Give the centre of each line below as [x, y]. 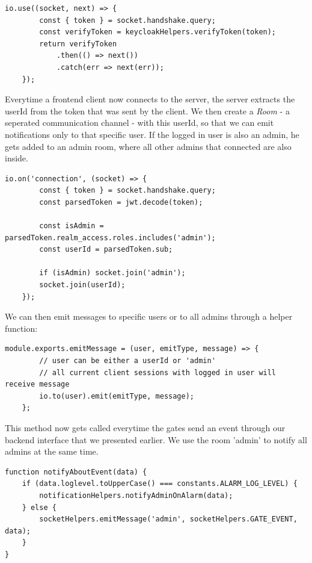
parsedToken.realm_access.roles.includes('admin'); [110, 238]
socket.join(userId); [82, 285]
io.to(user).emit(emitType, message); [117, 396]
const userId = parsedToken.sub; [106, 250]
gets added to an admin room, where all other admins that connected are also [148, 146]
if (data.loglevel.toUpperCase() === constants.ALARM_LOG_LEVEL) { [160, 484]
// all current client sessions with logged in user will [158, 372]
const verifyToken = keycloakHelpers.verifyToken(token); [158, 32]
